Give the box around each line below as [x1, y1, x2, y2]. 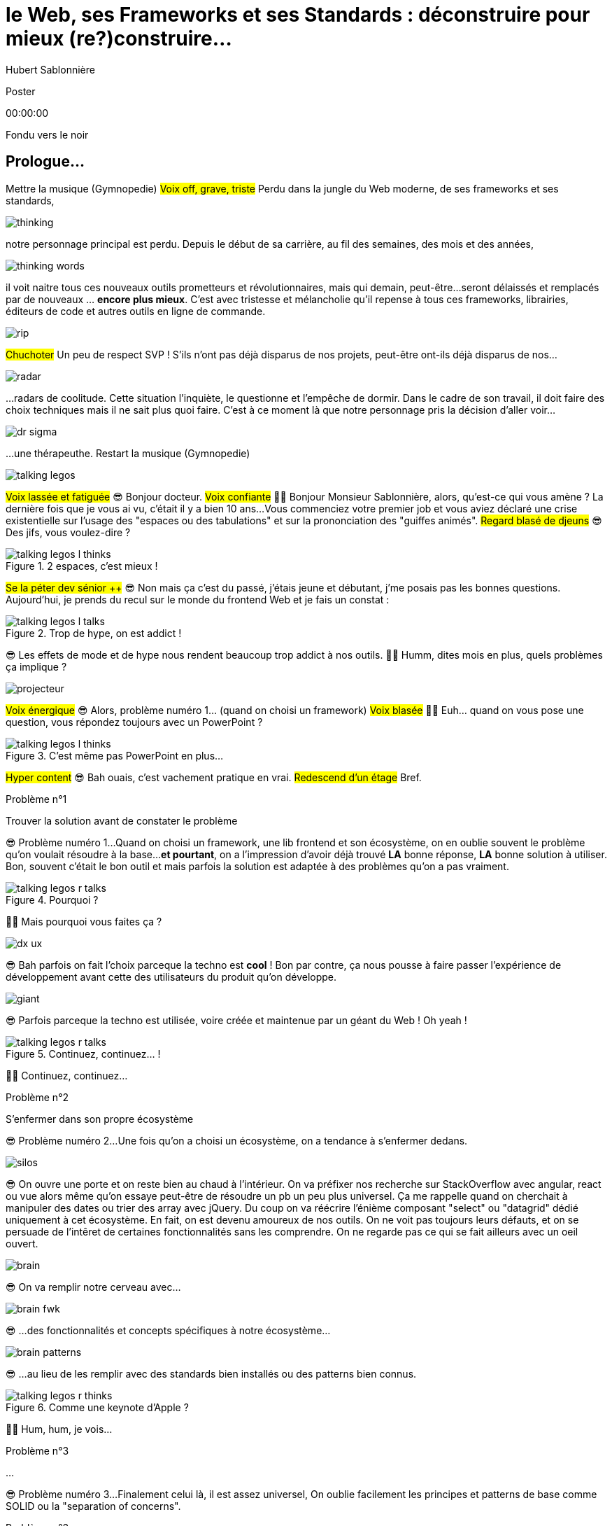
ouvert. [6, 1237, 38, 1249]
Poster [6, 85, 36, 97]
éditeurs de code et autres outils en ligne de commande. [6, 304, 266, 317]
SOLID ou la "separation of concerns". [6, 1499, 181, 1512]
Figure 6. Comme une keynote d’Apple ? [6, 1401, 189, 1413]
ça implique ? [6, 660, 67, 673]
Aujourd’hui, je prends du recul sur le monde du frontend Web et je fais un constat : [6, 593, 390, 605]
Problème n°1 [6, 792, 67, 805]
